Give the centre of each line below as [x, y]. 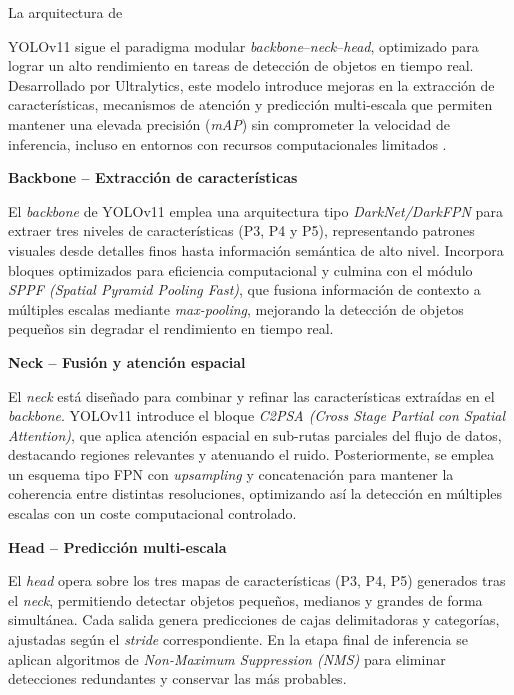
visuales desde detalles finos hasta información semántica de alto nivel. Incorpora [256, 249]
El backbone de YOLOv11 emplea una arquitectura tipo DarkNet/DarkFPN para [255, 210]
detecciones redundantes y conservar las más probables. [177, 678]
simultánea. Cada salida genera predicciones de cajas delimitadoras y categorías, [254, 619]
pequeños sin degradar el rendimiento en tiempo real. [171, 328]
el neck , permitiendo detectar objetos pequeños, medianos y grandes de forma [245, 599]
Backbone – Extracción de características [153, 177]
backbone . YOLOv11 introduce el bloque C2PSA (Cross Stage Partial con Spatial [256, 415]
